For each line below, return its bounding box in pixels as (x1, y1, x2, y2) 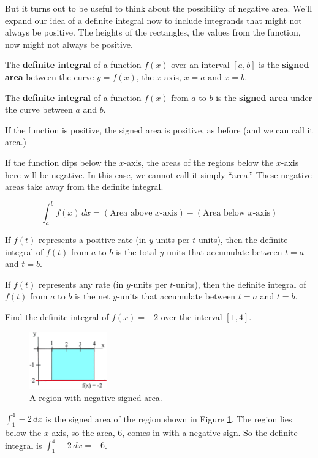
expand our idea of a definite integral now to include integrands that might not (5, 13, 302, 26)
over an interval (171, 58, 230, 71)
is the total (115, 245, 157, 258)
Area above (110, 209, 153, 218)
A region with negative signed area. (29, 391, 162, 404)
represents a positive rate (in (39, 233, 146, 246)
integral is (5, 438, 42, 451)
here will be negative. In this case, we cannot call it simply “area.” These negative (5, 168, 312, 181)
